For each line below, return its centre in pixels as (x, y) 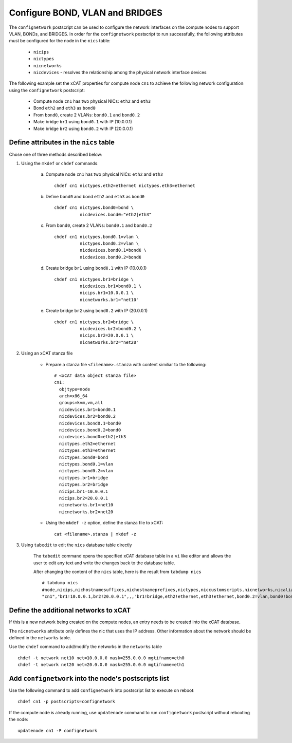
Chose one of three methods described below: (56, 154)
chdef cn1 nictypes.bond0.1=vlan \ (97, 237)
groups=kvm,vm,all (81, 403)
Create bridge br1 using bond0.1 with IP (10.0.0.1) (96, 268)
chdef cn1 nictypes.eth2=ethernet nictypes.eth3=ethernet (125, 186)
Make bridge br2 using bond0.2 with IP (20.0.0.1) (83, 129)
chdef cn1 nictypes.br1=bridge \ (94, 279)
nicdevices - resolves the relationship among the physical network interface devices (120, 72)
